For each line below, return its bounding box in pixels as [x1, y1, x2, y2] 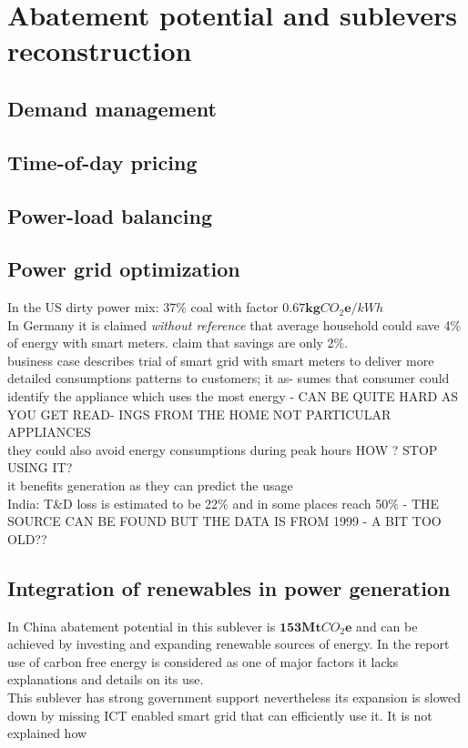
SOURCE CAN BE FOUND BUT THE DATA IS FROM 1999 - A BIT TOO [7, 511, 442, 531]
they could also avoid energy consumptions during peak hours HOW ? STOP [7, 440, 438, 459]
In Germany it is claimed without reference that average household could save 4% [7, 315, 462, 334]
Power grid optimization [7, 255, 240, 283]
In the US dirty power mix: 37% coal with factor [7, 298, 279, 317]
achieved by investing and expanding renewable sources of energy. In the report [7, 634, 450, 653]
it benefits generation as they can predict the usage [7, 476, 293, 495]
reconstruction [7, 32, 192, 69]
